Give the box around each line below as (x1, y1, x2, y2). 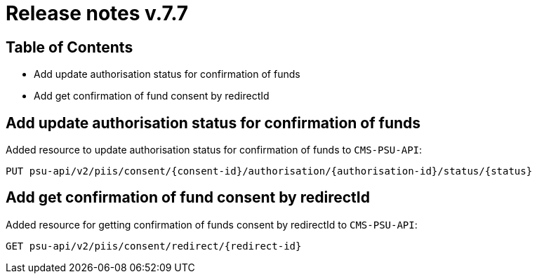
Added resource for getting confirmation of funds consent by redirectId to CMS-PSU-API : (6, 218, 418, 231)
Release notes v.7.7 (6, 1, 189, 25)
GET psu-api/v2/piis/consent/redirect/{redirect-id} (6, 240, 302, 252)
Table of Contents (6, 38, 133, 56)
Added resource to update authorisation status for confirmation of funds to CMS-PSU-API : (6, 144, 423, 156)
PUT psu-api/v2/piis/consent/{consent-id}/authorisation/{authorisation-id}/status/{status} (6, 165, 533, 177)
